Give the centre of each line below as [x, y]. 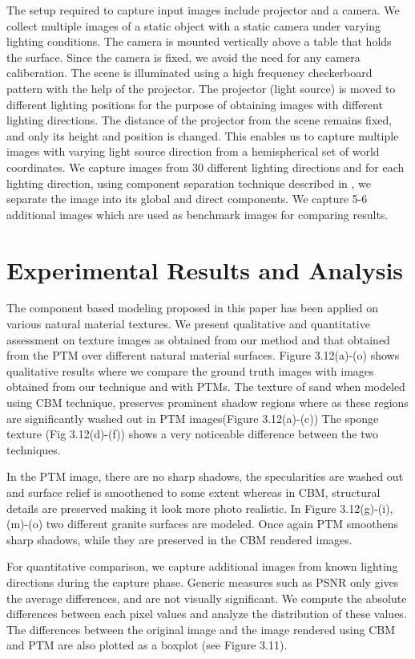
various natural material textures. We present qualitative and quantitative [188, 324]
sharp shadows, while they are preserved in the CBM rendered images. [179, 539]
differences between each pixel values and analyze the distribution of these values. [207, 614]
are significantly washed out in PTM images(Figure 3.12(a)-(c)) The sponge [193, 418]
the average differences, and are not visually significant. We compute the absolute [207, 598]
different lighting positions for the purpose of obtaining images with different [195, 104]
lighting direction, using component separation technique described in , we [189, 183]
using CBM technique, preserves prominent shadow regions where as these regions [207, 402]
